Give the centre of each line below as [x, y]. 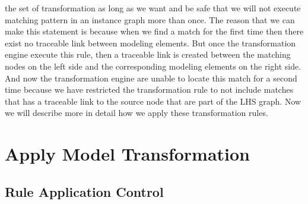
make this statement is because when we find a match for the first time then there [154, 31]
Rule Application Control [84, 191]
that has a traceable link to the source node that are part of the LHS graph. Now [153, 101]
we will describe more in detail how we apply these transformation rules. [136, 113]
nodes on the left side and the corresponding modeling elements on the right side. [153, 66]
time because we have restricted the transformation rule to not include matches [149, 90]
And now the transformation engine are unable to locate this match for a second [151, 78]
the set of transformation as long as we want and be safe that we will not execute [153, 8]
